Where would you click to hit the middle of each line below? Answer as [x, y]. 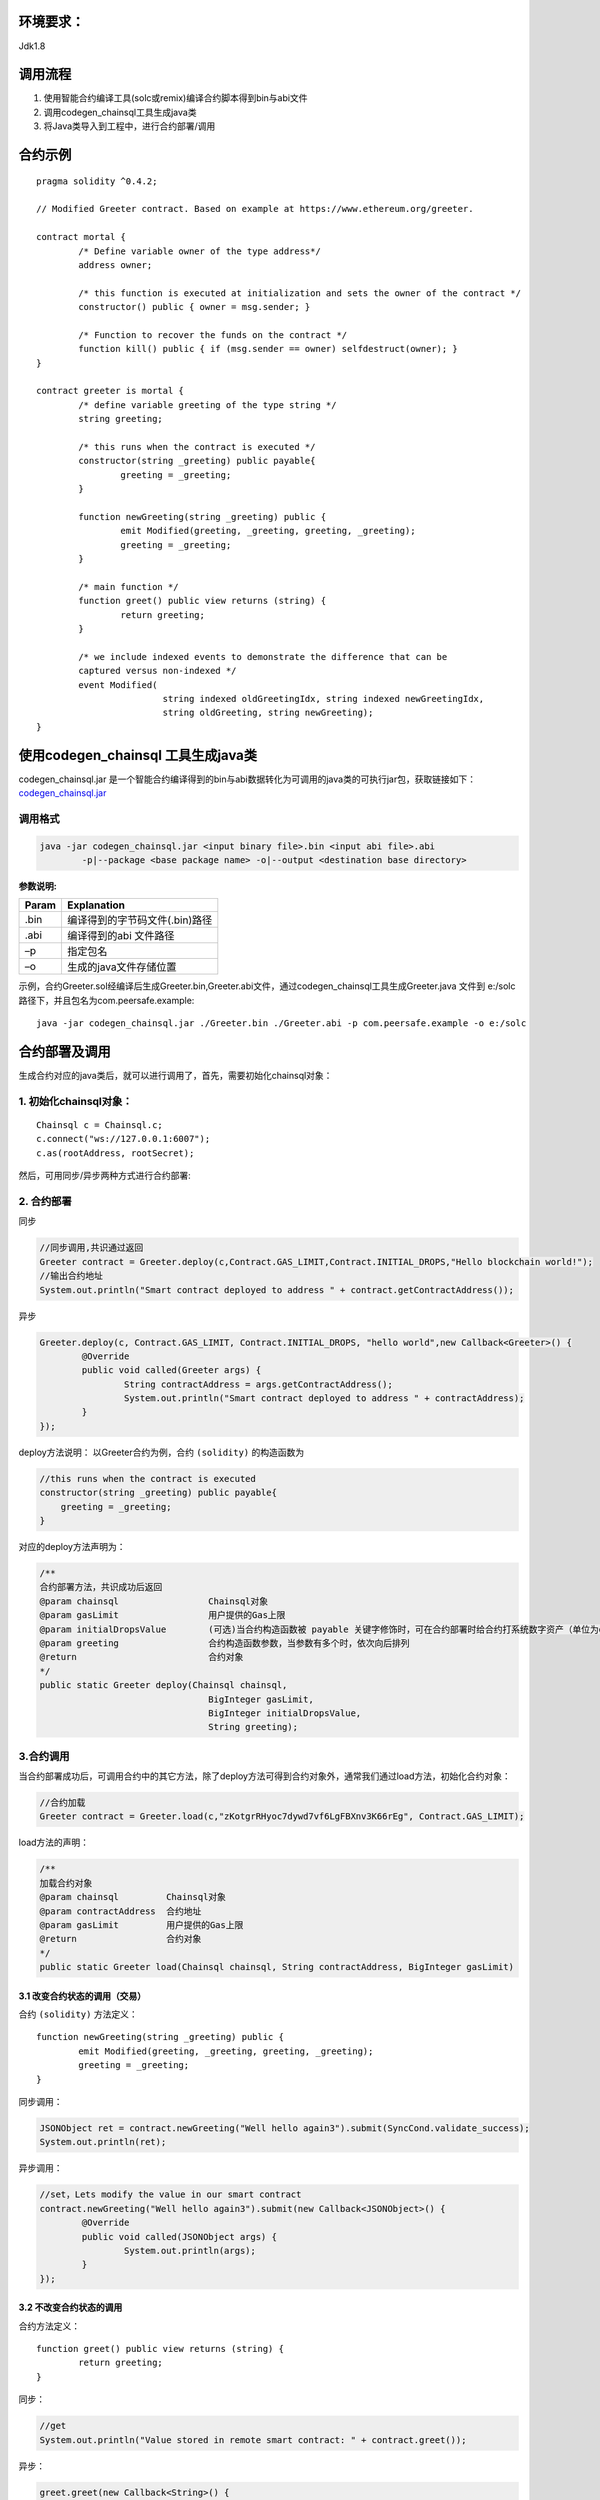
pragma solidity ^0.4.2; [97, 181]
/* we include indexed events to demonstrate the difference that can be [263, 656]
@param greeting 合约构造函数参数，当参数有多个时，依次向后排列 [224, 1643]
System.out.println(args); [190, 2250]
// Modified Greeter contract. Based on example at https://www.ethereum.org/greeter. [255, 209]
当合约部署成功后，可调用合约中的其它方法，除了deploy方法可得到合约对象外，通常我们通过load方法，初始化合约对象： [265, 1776]
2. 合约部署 [45, 1202]
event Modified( [118, 684]
